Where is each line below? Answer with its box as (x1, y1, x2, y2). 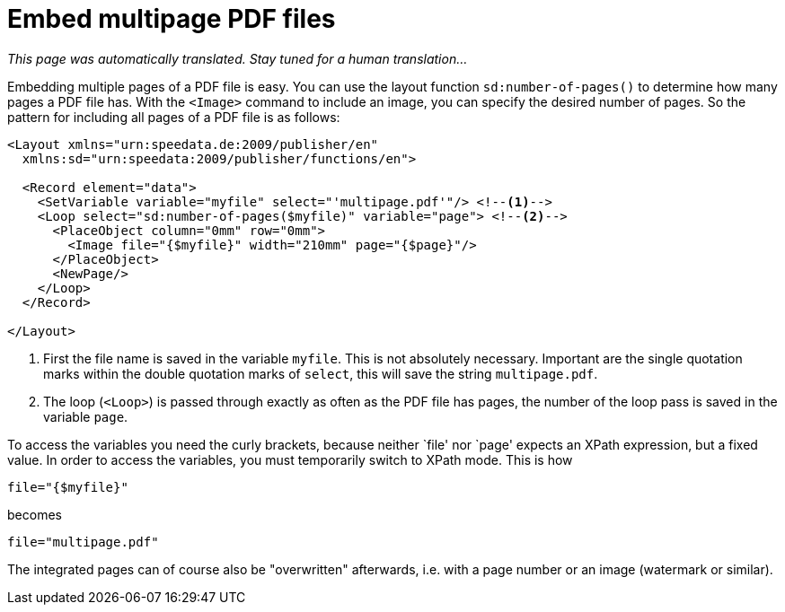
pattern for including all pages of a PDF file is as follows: (7, 109, 340, 125)
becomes (7, 506, 62, 522)
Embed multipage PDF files (7, 4, 336, 34)
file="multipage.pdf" (7, 534, 159, 549)
